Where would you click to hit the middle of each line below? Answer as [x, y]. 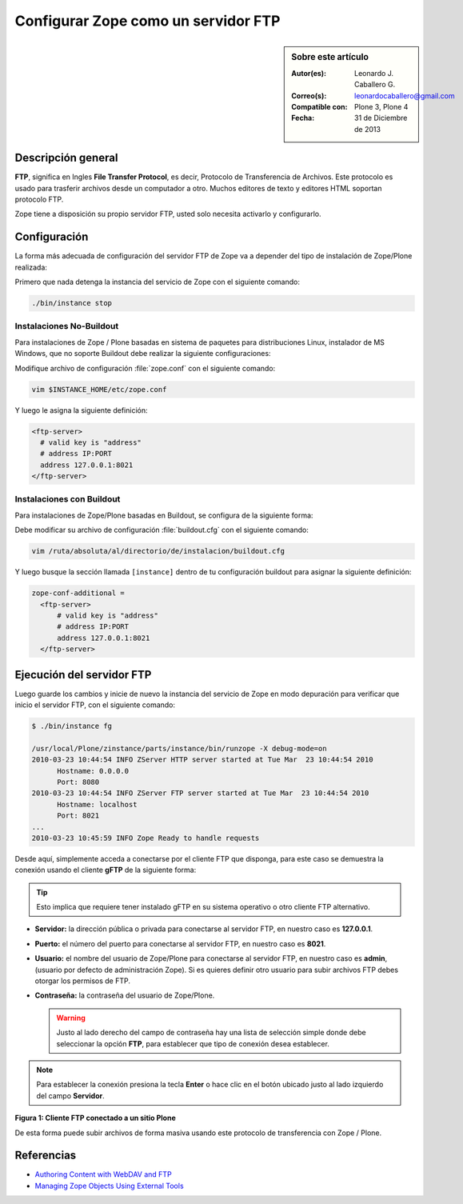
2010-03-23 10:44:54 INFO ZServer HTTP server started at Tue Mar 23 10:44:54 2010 [202, 760]
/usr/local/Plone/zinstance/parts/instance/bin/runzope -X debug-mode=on [179, 748]
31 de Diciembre [381, 118]
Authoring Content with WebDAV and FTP [103, 1174]
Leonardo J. [374, 73]
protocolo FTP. [39, 199]
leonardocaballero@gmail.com [405, 95]
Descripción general [66, 158]
